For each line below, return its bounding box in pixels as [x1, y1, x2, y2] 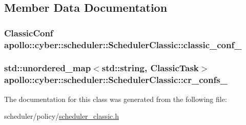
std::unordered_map [4, 61, 91, 74]
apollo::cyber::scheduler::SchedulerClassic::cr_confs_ [4, 73, 228, 86]
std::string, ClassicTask [101, 61, 199, 74]
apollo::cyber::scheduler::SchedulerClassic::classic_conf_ [4, 38, 242, 51]
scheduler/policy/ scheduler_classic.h [4, 111, 119, 121]
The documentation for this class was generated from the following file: [4, 93, 227, 104]
